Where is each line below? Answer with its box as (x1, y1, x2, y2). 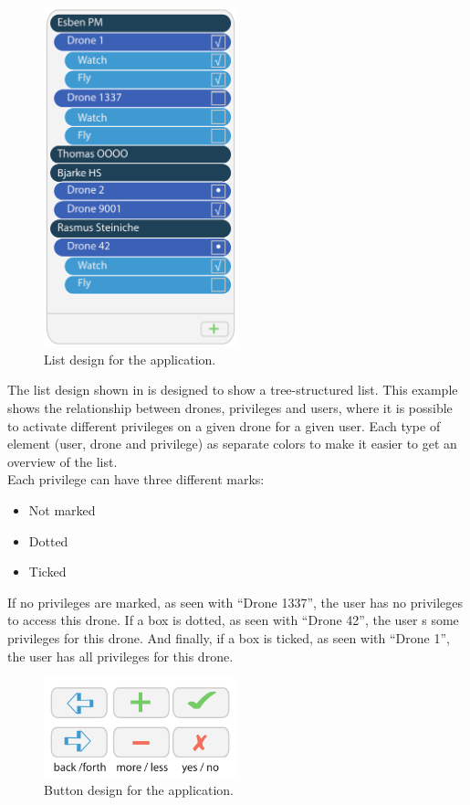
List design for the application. (44, 349, 216, 368)
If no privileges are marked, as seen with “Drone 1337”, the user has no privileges (7, 592, 464, 611)
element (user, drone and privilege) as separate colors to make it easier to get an (7, 434, 457, 453)
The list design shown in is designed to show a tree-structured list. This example (7, 380, 458, 399)
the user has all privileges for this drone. (7, 646, 234, 665)
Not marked (28, 500, 96, 519)
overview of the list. (7, 451, 118, 471)
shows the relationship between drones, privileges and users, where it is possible (7, 398, 453, 418)
